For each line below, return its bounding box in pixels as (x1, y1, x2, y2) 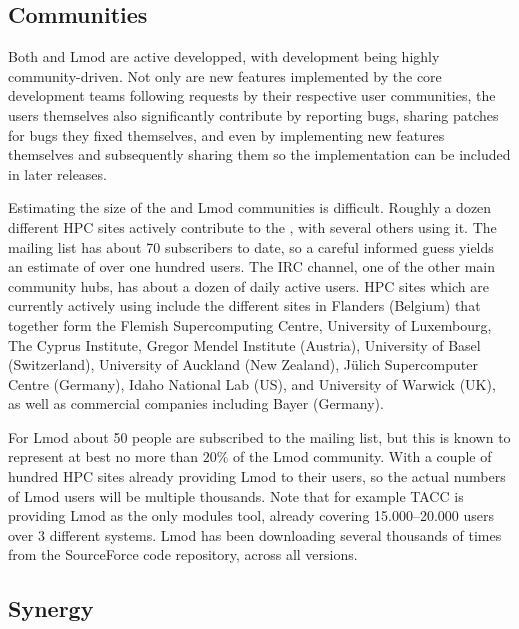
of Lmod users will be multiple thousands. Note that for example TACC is (8, 485, 464, 506)
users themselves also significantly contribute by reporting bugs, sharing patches (8, 104, 499, 125)
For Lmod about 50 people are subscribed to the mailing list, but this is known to (8, 426, 511, 447)
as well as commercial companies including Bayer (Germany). (8, 393, 384, 414)
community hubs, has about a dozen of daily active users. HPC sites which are (8, 275, 489, 296)
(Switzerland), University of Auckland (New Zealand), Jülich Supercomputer (8, 354, 478, 375)
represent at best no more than (8, 446, 199, 467)
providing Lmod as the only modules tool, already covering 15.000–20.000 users (8, 505, 495, 526)
